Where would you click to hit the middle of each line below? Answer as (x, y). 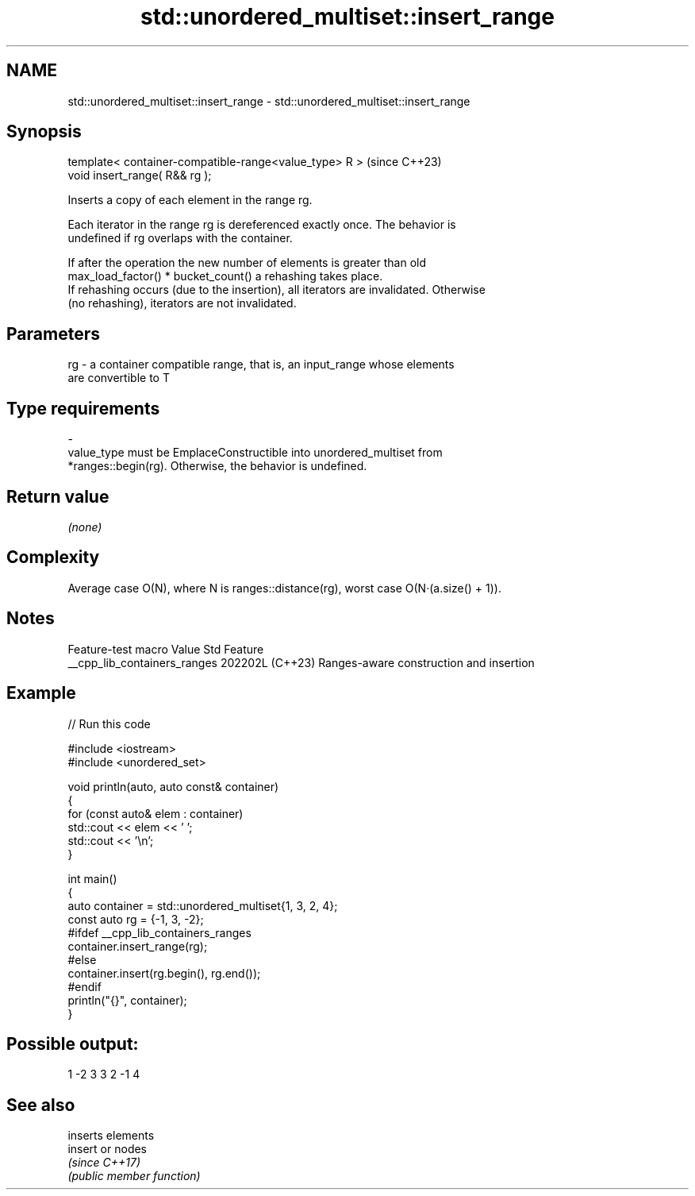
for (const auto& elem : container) (156, 813)
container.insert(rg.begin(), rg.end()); (164, 973)
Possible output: (73, 1044)
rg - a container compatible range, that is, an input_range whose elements (261, 365)
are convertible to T (119, 378)
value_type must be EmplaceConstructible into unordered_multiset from (255, 453)
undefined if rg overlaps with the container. (180, 238)
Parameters (53, 334)
